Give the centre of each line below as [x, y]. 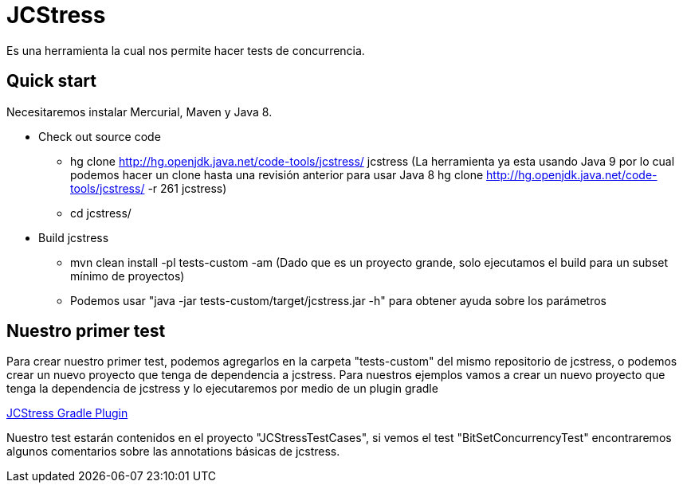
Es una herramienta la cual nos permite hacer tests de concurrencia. [186, 50]
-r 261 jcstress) [187, 188]
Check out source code [100, 136]
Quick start [51, 81]
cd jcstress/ [101, 213]
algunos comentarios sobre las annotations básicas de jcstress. [173, 452]
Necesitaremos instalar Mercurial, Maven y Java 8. [139, 111]
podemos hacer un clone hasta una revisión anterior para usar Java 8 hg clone [277, 174]
